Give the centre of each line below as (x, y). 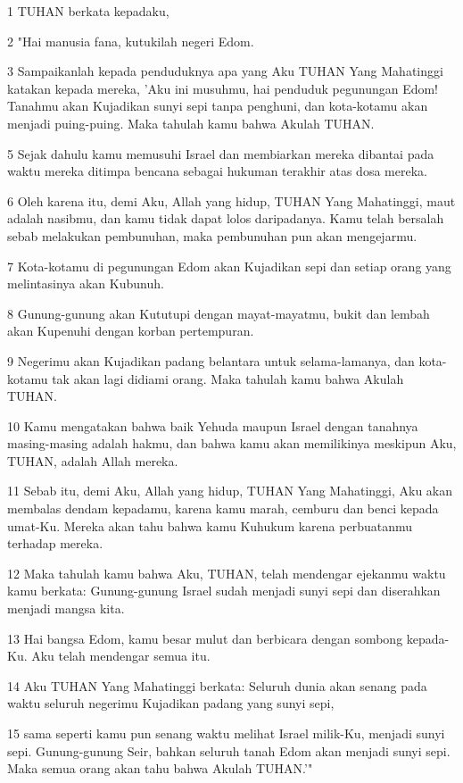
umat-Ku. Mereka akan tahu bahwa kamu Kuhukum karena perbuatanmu (210, 525)
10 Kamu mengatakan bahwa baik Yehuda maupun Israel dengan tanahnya (213, 425)
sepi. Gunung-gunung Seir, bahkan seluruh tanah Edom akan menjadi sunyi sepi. (229, 750)
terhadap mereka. (55, 543)
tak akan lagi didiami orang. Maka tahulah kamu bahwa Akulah (228, 378)
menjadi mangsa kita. (66, 608)
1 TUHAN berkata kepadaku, (88, 11)
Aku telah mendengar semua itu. (121, 656)
